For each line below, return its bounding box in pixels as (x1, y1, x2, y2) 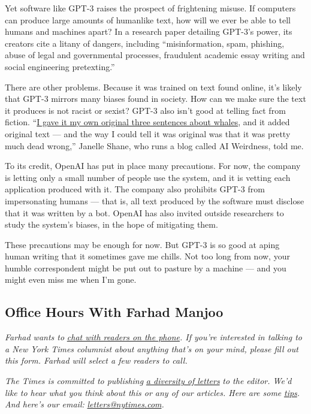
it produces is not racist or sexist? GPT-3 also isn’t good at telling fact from (5, 104, 286, 116)
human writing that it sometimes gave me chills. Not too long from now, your (5, 250, 290, 262)
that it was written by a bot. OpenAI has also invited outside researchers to (5, 206, 284, 219)
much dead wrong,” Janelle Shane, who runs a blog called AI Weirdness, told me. (5, 139, 304, 152)
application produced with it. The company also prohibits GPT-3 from (5, 183, 265, 195)
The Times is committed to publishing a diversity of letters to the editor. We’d (5, 374, 292, 387)
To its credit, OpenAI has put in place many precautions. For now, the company (5, 159, 301, 172)
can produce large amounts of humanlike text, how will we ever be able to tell (5, 13, 291, 26)
